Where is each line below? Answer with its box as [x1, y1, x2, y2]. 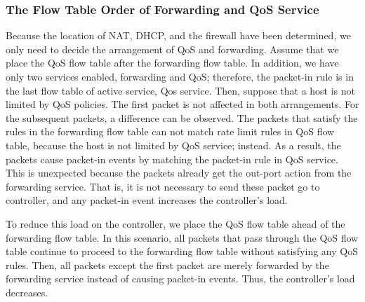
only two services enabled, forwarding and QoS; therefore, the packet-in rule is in [6, 69, 354, 83]
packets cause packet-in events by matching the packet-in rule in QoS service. [6, 151, 338, 166]
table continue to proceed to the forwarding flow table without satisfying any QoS [6, 244, 358, 259]
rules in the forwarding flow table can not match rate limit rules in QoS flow [6, 124, 335, 139]
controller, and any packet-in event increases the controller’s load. [6, 193, 288, 207]
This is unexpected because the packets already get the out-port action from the [6, 165, 352, 180]
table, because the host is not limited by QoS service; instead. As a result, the [6, 137, 341, 152]
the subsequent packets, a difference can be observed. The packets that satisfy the [6, 110, 358, 125]
